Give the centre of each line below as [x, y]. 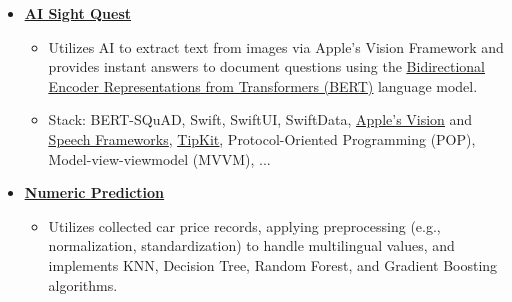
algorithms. [83, 284]
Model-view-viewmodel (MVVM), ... [159, 158]
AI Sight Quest [78, 13]
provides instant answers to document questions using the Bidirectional [267, 66]
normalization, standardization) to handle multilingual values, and [251, 245]
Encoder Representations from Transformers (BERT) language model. [263, 85]
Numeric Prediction [94, 192]
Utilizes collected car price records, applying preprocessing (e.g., [244, 225]
